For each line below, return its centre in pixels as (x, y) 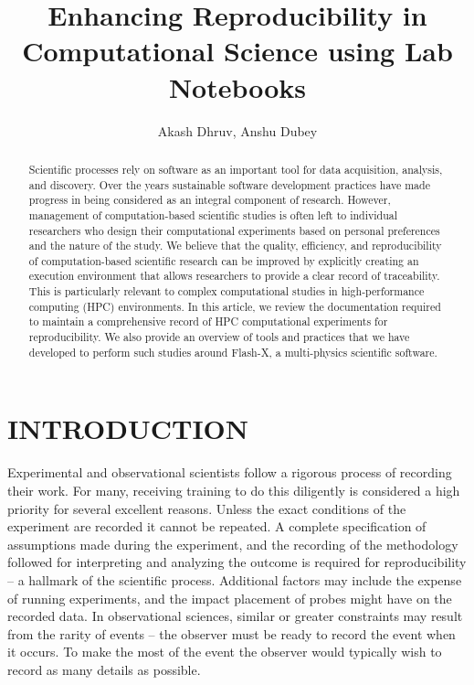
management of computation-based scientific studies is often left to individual (213, 214)
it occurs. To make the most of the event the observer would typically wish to (225, 652)
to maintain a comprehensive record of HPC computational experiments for (208, 321)
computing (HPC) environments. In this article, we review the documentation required (235, 306)
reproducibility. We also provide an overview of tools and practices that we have (219, 337)
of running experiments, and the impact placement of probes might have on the (230, 598)
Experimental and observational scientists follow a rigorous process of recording (230, 472)
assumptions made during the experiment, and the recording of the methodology (233, 544)
